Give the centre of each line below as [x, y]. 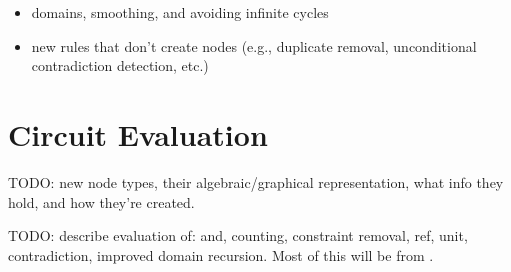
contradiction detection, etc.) [120, 65]
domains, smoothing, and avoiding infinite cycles [180, 12]
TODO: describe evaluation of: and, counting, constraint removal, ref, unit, [238, 235]
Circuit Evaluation [138, 133]
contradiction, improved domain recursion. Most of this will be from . [221, 254]
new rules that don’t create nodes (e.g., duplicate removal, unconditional [254, 45]
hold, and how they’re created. [101, 201]
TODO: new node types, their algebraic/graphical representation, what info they [256, 181]
